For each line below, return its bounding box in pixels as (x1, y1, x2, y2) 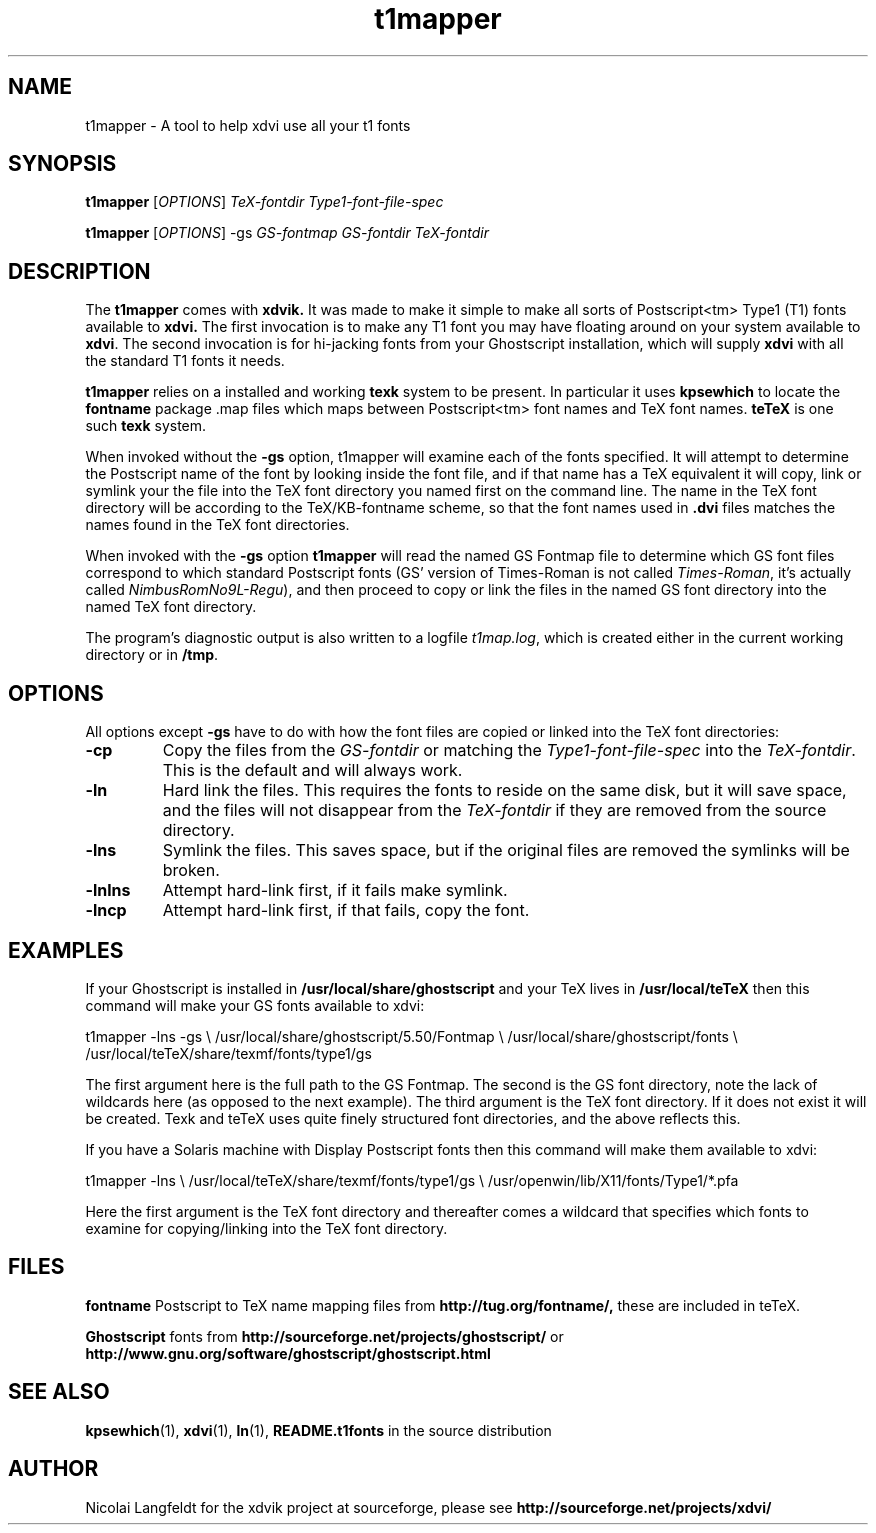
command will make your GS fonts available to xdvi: (85, 996, 425, 1014)
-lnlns (85, 880, 131, 901)
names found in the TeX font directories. (85, 516, 350, 534)
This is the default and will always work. (162, 760, 463, 781)
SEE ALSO (8, 1379, 110, 1405)
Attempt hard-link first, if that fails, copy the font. (162, 900, 530, 921)
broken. (162, 860, 220, 881)
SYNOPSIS (8, 151, 117, 177)
